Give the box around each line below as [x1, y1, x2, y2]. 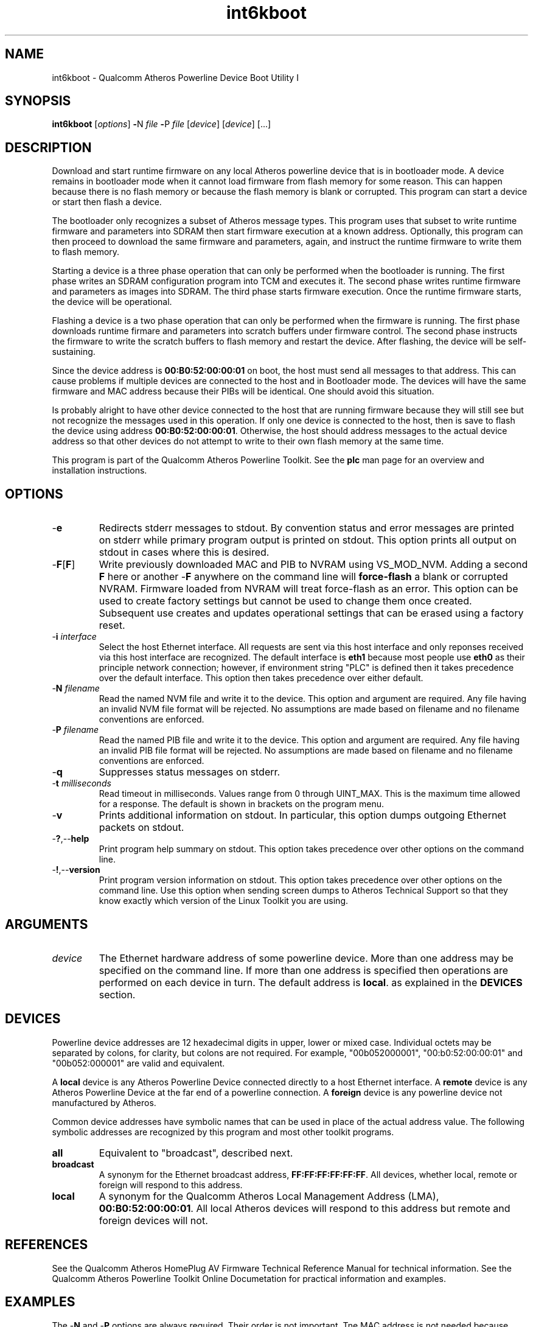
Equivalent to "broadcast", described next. [99, 1146, 293, 1159]
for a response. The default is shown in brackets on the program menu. [99, 799, 384, 810]
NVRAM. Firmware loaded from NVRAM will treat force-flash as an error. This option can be [99, 583, 518, 595]
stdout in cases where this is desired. [99, 546, 270, 559]
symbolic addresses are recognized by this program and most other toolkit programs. [52, 1126, 394, 1137]
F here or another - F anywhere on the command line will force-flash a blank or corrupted [99, 570, 508, 583]
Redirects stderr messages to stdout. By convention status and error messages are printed [99, 522, 514, 534]
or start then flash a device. [52, 197, 162, 208]
